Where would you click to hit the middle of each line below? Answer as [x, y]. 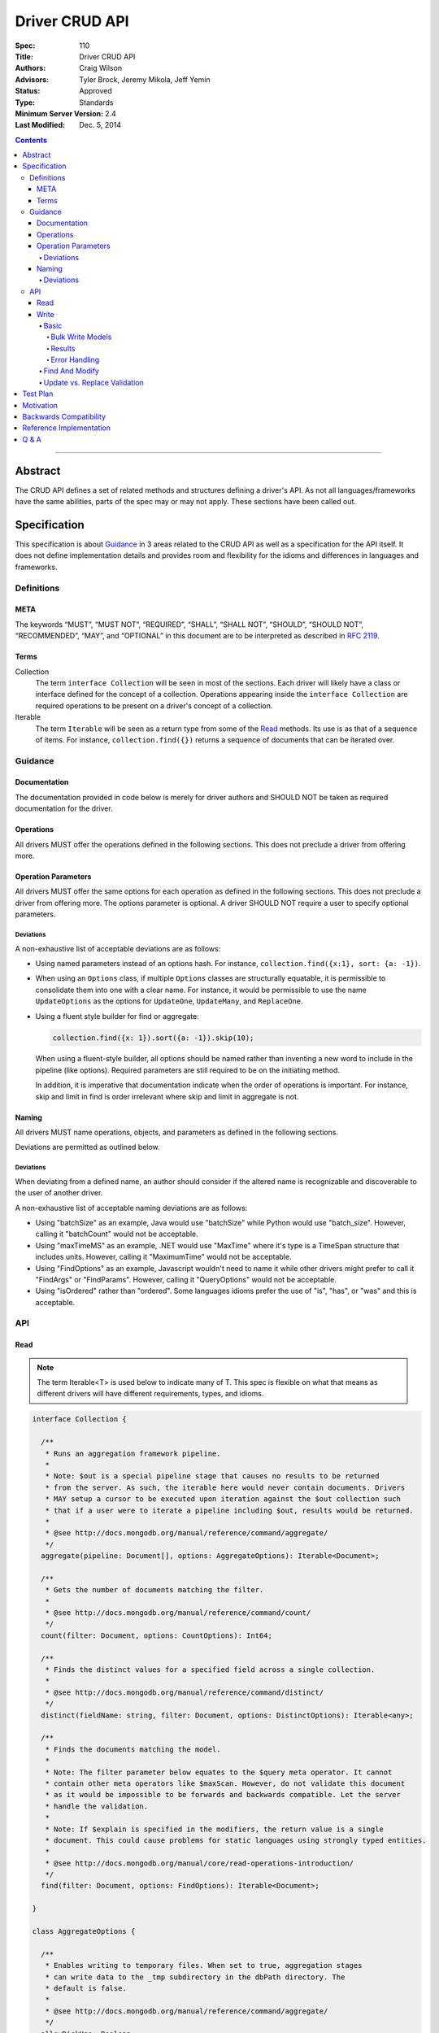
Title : [24, 56]
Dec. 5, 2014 [100, 125]
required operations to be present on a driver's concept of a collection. [154, 705]
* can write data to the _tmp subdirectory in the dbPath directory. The [195, 1977]
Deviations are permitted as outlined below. [87, 1147]
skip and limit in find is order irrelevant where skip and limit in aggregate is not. [167, 1096]
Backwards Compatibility [64, 417]
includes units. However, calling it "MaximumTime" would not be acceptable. [163, 1257]
